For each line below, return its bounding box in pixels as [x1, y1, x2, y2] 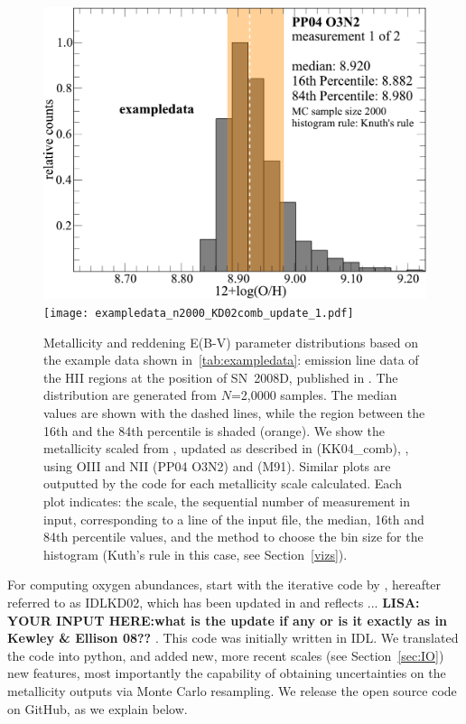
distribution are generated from [43, 385, 217, 404]
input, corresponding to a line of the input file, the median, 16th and [43, 509, 424, 528]
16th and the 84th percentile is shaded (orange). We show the [43, 421, 385, 440]
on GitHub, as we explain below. [7, 699, 188, 718]
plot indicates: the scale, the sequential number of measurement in [43, 491, 410, 510]
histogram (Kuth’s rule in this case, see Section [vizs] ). [43, 544, 348, 563]
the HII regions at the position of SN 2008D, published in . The [43, 367, 398, 386]
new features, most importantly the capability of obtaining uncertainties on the [7, 664, 446, 682]
